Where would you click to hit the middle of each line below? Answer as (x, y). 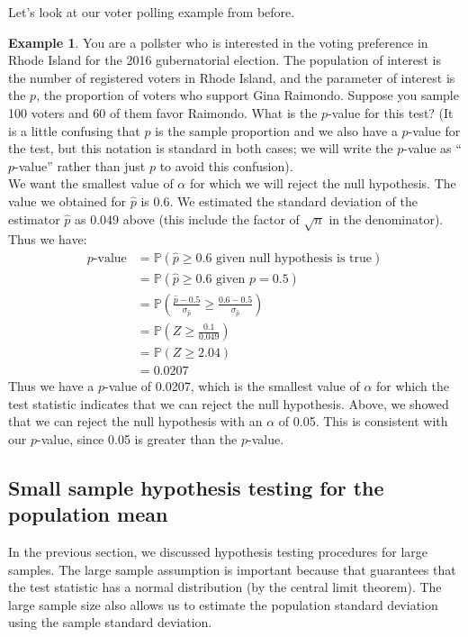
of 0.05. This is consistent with (363, 421)
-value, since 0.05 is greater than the (137, 438)
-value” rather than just (80, 165)
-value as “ (432, 148)
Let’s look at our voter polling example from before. (152, 12)
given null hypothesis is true (294, 258)
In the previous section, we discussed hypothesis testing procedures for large (218, 552)
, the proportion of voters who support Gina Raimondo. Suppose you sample (247, 95)
